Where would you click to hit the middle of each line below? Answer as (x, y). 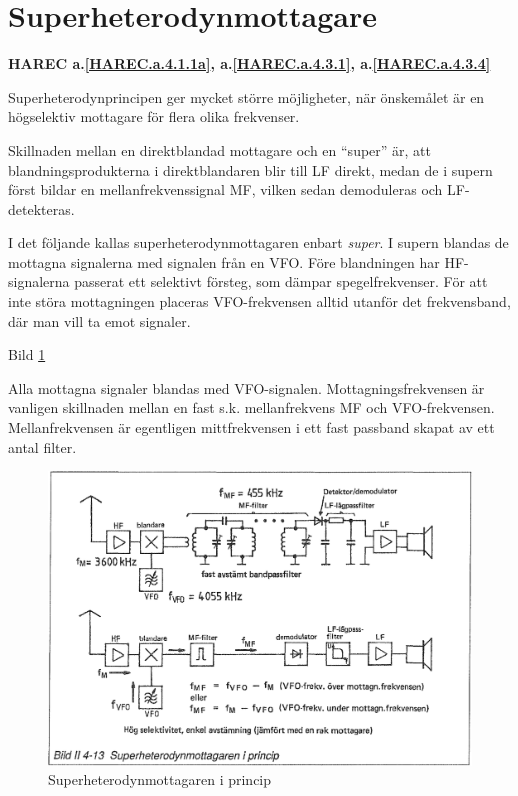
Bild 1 (27, 354)
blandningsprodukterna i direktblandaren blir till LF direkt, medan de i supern (250, 169)
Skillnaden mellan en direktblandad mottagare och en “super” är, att (219, 149)
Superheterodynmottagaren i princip (160, 779)
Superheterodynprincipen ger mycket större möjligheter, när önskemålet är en (246, 96)
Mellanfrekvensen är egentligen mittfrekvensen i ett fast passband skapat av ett (251, 427)
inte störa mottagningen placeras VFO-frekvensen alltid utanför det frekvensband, (259, 301)
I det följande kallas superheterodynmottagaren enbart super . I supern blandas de (258, 242)
